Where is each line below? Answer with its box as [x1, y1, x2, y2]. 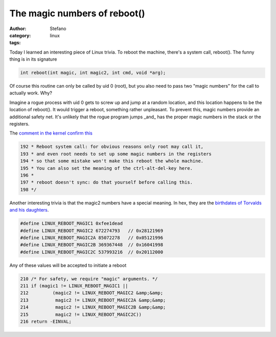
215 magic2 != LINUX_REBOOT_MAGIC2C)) [20, 312, 142, 317]
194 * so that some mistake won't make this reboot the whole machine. [20, 158, 204, 164]
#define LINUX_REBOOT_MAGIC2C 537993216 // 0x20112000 [20, 249, 164, 255]
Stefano [50, 25, 66, 32]
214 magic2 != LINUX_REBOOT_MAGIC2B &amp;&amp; [20, 304, 166, 310]
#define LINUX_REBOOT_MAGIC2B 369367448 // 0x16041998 [20, 242, 164, 248]
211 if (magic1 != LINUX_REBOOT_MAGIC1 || [20, 283, 128, 289]
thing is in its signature [9, 56, 57, 62]
